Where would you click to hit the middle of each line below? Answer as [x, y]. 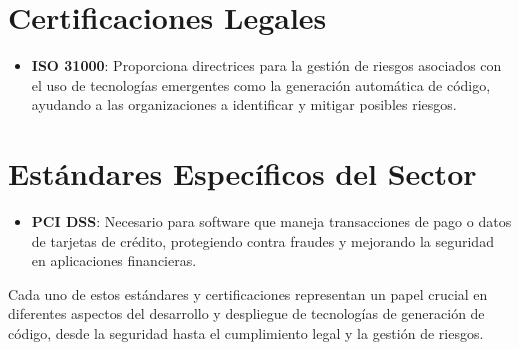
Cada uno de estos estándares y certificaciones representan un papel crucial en [248, 293]
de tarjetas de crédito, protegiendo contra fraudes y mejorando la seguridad [262, 240]
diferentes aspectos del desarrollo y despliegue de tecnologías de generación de [246, 313]
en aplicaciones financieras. [114, 260]
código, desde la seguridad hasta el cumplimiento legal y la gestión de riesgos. [246, 333]
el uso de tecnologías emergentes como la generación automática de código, [261, 84]
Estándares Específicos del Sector [242, 173]
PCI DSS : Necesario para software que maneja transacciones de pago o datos [271, 221]
